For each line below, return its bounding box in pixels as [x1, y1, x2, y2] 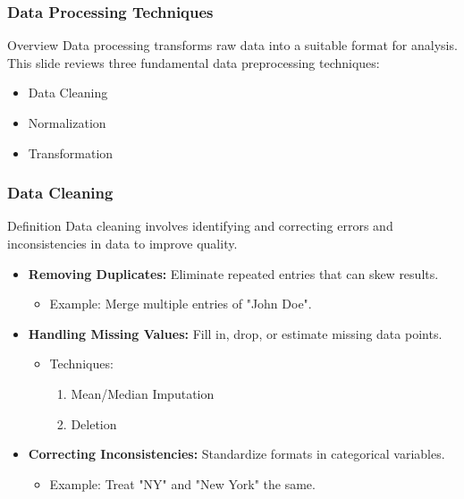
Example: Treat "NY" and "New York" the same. [49, 474, 316, 493]
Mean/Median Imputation [71, 384, 215, 402]
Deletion [71, 414, 117, 433]
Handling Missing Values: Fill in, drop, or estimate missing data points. [28, 324, 443, 343]
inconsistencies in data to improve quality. [7, 234, 238, 252]
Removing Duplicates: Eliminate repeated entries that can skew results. [28, 264, 439, 283]
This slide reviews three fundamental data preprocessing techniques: [7, 53, 380, 72]
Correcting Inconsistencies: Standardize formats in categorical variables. [28, 444, 445, 463]
